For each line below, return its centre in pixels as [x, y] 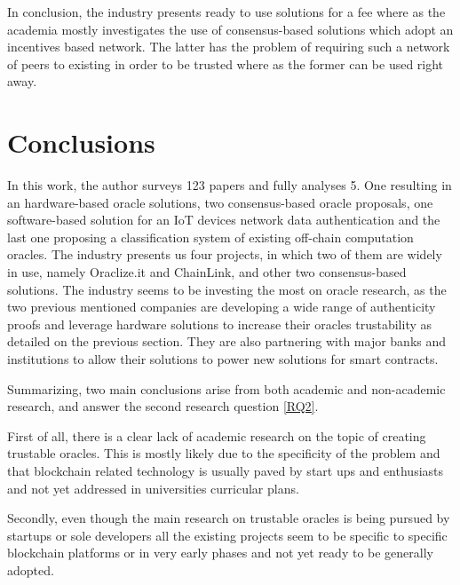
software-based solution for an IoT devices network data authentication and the [224, 220]
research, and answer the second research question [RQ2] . [163, 406]
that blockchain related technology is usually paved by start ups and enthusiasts [226, 470]
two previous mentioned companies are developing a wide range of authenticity [222, 307]
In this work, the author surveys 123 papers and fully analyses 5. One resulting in [230, 185]
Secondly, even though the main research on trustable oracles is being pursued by [229, 518]
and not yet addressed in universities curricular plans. [153, 488]
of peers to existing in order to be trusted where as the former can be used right [226, 63]
